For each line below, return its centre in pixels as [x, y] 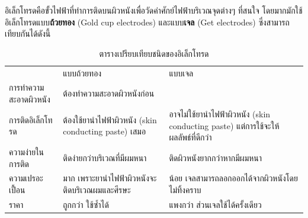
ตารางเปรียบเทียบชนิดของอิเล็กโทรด [154, 53]
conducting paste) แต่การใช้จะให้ [224, 125]
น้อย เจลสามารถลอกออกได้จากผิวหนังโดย [233, 178]
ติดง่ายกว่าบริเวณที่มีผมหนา [105, 157]
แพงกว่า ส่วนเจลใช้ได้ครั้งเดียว [215, 204]
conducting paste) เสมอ [105, 131]
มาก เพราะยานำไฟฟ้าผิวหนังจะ [110, 178]
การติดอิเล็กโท [31, 119]
